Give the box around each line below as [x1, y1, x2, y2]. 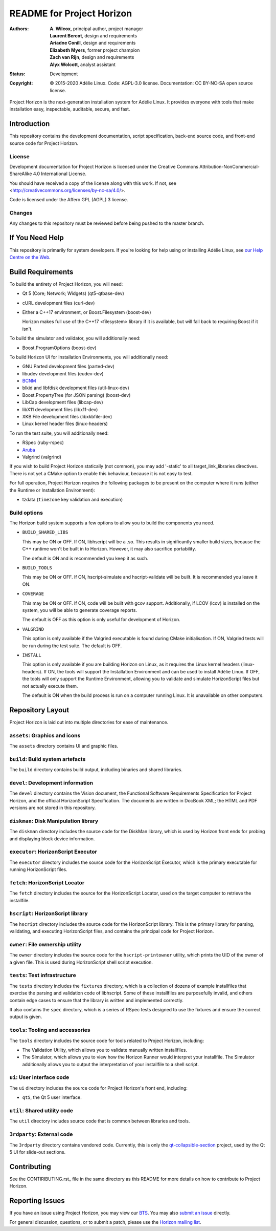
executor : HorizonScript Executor [9, 848, 97, 855]
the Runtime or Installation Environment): [9, 487, 96, 493]
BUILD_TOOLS [22, 565, 52, 571]
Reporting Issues [9, 1196, 65, 1205]
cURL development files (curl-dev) [22, 300, 95, 306]
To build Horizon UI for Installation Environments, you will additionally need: [9, 354, 169, 360]
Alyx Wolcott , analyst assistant [50, 61, 116, 68]
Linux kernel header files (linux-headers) [22, 420, 108, 427]
